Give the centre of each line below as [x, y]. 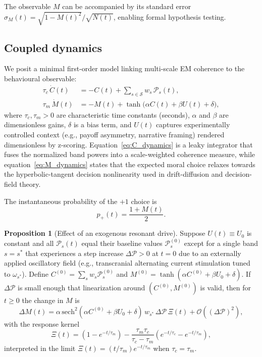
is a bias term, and [102, 124]
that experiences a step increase [74, 253]
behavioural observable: [40, 78]
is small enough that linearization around [82, 288]
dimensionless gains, [35, 124]
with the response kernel [42, 323]
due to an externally [210, 253]
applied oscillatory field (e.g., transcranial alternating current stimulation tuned [127, 263]
